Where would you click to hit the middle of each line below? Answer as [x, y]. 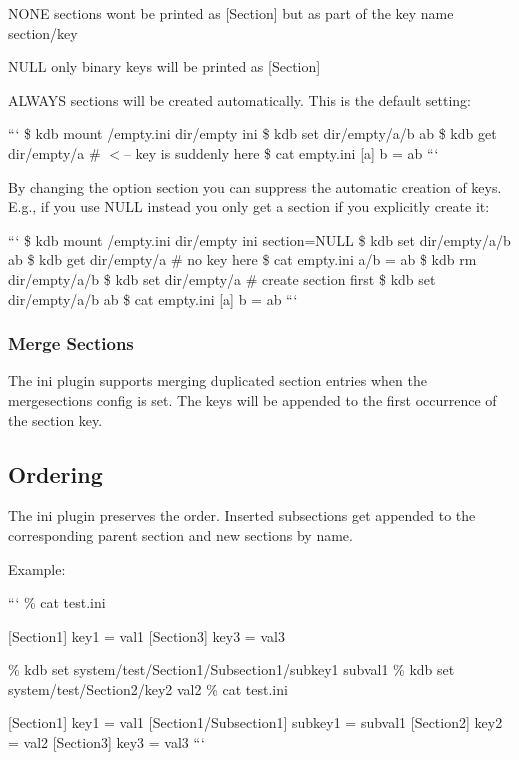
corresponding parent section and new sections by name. [180, 534]
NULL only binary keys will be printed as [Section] [164, 66]
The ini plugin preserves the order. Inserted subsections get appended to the [242, 515]
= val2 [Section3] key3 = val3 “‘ [106, 742]
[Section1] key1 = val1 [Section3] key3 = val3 [146, 635]
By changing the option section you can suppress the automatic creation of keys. [255, 186]
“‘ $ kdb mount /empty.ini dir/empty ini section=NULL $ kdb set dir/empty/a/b [259, 239]
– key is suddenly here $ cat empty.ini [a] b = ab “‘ [281, 152]
